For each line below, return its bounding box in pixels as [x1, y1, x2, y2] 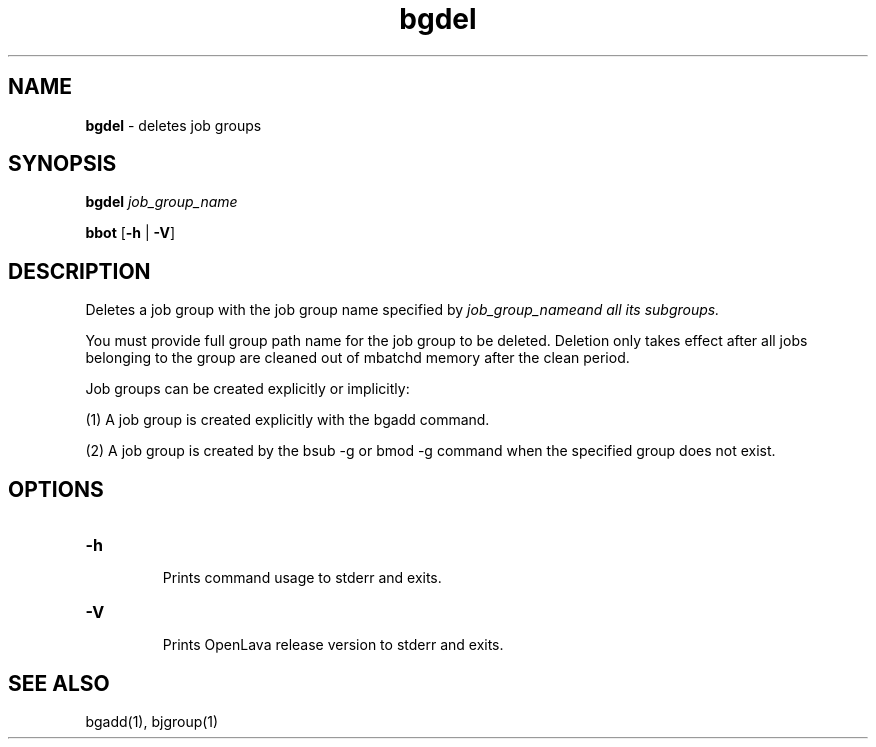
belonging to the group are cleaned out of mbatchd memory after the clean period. [85, 349, 630, 367]
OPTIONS [8, 476, 104, 502]
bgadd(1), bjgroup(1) [85, 712, 219, 730]
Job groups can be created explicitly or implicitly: [85, 380, 410, 398]
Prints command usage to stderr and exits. [162, 569, 442, 587]
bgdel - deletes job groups [85, 116, 262, 134]
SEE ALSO [8, 670, 110, 696]
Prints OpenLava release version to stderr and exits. [162, 636, 504, 654]
